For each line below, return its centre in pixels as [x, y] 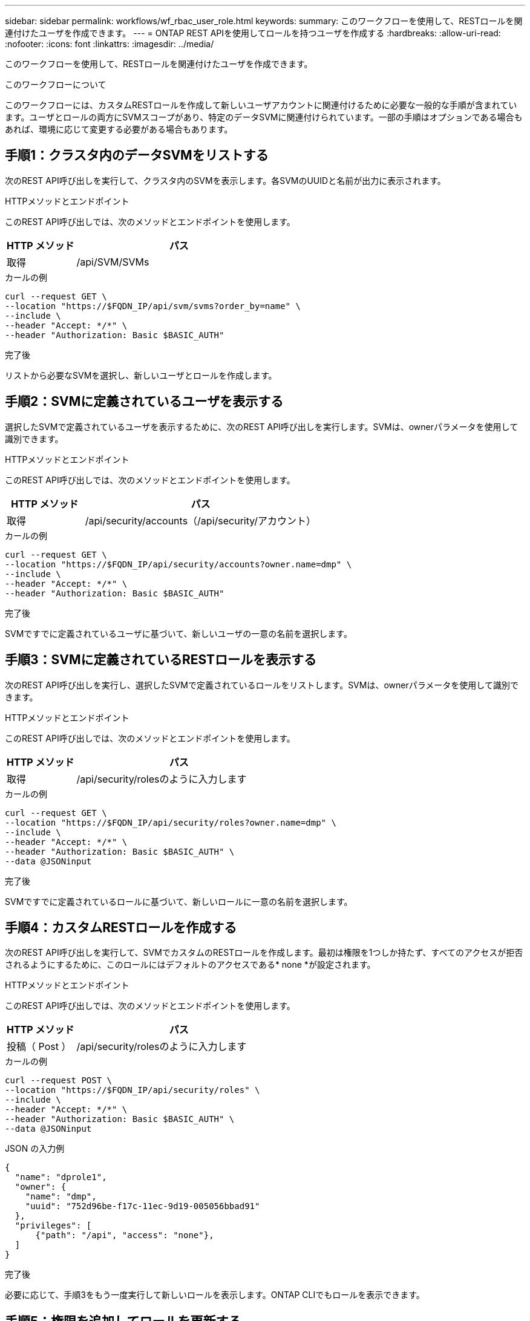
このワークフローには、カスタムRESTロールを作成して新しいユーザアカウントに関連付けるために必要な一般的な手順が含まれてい [261, 105]
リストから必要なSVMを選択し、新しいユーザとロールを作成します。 [141, 375]
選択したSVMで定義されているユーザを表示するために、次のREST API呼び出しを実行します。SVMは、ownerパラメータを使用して [262, 426]
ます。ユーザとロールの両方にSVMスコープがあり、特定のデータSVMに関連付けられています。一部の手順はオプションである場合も [264, 117]
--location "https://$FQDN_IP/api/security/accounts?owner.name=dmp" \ [178, 564]
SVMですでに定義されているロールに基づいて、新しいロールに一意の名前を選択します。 [179, 901]
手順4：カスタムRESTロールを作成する [121, 927]
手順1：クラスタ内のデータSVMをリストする [137, 155]
